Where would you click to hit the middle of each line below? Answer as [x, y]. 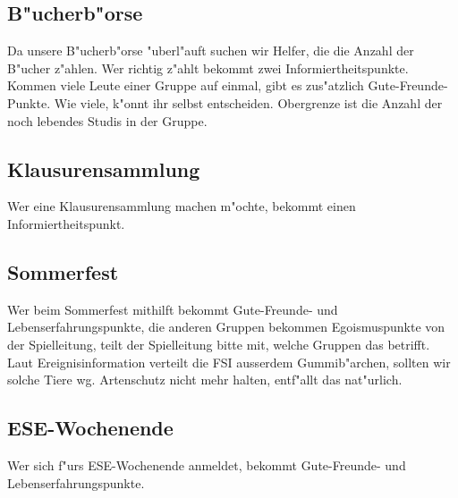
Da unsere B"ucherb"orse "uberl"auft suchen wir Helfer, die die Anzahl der [211, 51]
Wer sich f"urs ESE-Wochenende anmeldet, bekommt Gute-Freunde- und [207, 464]
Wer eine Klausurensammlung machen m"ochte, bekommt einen [182, 206]
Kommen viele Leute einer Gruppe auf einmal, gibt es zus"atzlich [186, 85]
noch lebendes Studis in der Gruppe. [107, 120]
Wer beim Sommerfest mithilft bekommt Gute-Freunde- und [173, 309]
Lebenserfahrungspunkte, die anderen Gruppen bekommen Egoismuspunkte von [226, 327]
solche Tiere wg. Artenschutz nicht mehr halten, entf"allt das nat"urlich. [205, 380]
